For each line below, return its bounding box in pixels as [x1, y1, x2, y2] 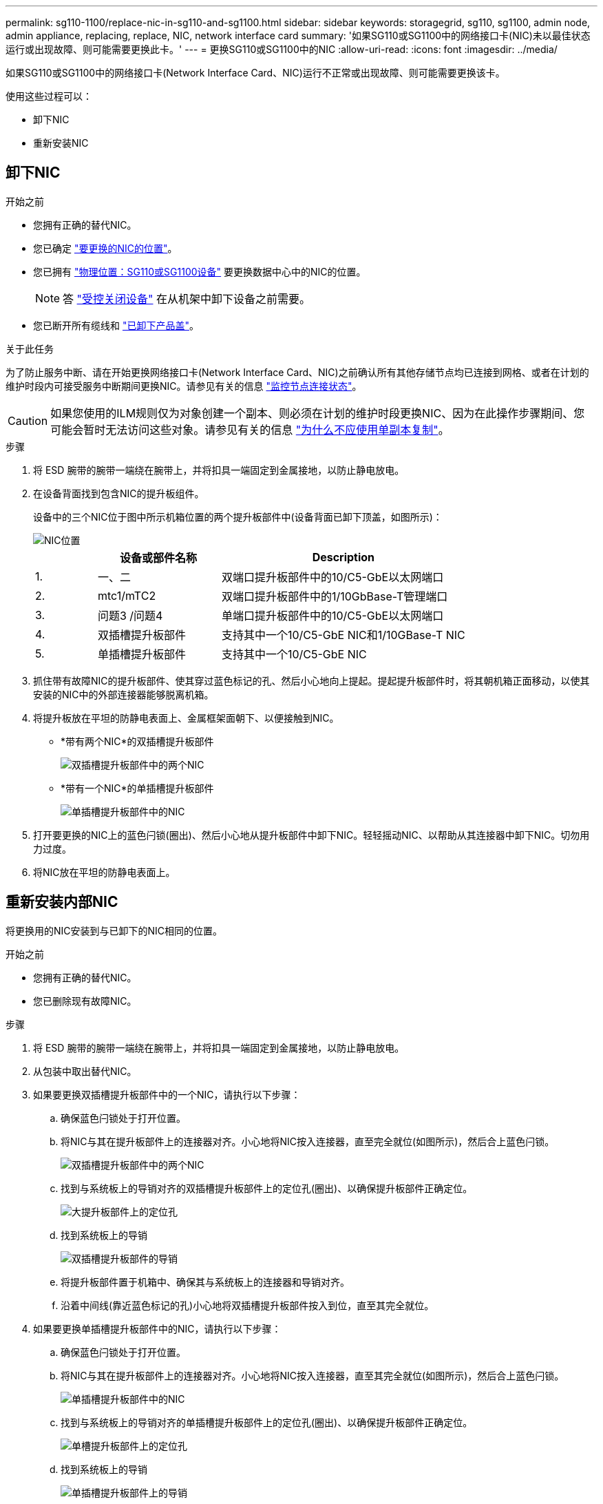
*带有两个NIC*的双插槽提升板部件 [61, 735, 214, 747]
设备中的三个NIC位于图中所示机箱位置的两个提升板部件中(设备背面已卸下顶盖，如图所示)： [33, 510, 443, 523]
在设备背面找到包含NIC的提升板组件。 [33, 487, 204, 499]
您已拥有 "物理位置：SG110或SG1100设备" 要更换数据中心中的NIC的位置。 [33, 265, 366, 278]
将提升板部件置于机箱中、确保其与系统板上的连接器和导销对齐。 [61, 1275, 350, 1288]
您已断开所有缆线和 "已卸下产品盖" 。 [33, 319, 199, 331]
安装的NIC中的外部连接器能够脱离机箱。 [33, 688, 214, 700]
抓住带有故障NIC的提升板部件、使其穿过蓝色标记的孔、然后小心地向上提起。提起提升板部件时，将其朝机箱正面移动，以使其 [33, 674, 590, 687]
